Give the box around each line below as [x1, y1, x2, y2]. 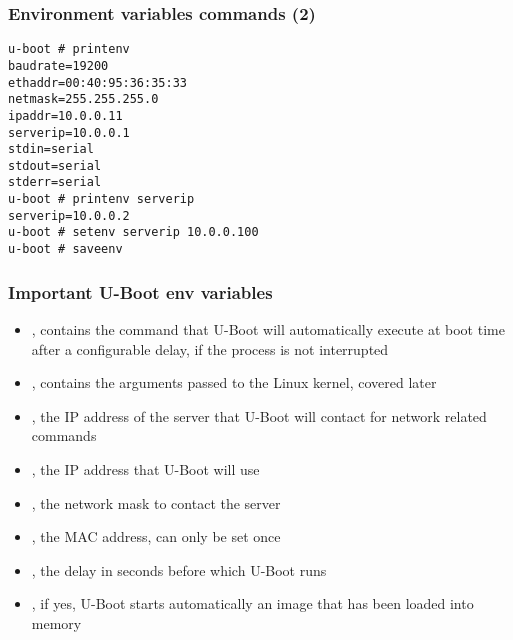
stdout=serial [8, 158, 102, 173]
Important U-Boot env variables [8, 279, 273, 304]
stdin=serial [8, 142, 94, 157]
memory [31, 612, 82, 633]
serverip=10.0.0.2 [8, 208, 130, 223]
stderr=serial [8, 175, 102, 190]
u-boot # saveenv [8, 242, 123, 257]
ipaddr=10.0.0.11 [8, 108, 123, 123]
